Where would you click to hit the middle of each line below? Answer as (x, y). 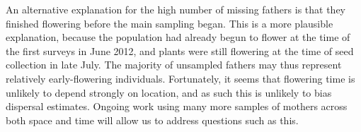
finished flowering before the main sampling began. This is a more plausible (170, 23)
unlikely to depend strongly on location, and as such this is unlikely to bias (169, 92)
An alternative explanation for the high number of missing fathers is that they (176, 9)
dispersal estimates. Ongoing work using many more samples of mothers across (177, 106)
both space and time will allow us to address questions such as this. (152, 120)
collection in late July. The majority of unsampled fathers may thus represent (174, 65)
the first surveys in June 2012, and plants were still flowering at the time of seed (180, 50)
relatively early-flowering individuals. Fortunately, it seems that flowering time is (180, 78)
